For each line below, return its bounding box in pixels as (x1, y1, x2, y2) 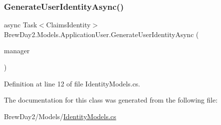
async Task (4, 20, 37, 30)
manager (4, 45, 30, 56)
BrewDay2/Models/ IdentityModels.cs (4, 111, 116, 121)
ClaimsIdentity (46, 20, 91, 30)
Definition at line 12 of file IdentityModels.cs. (4, 78, 140, 88)
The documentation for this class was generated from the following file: (4, 95, 218, 105)
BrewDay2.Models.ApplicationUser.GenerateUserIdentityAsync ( (4, 29, 199, 39)
